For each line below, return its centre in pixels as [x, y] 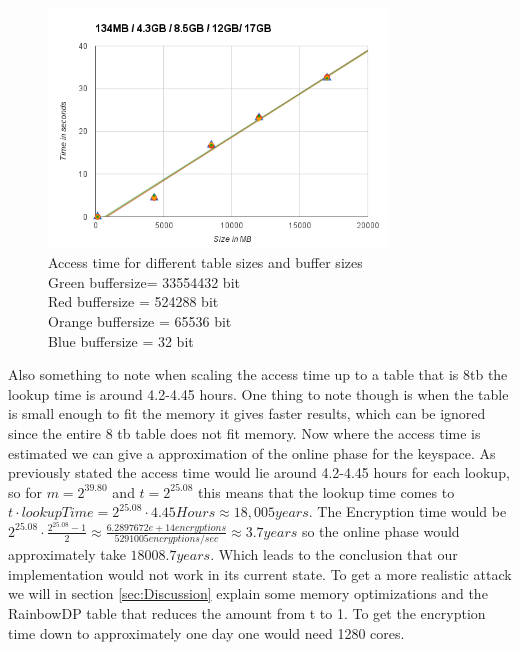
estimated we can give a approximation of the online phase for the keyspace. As [252, 452]
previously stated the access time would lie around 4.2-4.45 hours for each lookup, [259, 472]
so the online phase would [380, 530]
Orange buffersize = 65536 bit [140, 320]
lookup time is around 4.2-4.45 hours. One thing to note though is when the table [258, 393]
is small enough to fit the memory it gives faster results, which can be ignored [247, 413]
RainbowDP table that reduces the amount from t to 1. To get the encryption [247, 613]
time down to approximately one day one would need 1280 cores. [206, 632]
